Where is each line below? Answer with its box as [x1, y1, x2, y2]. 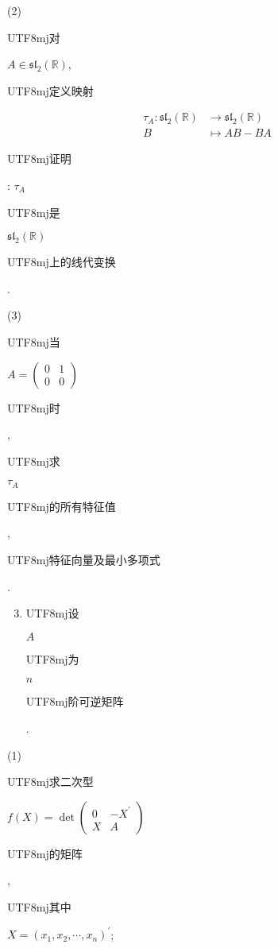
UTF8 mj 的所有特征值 [7, 497, 116, 514]
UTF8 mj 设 [25, 605, 79, 621]
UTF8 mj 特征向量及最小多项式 [7, 551, 160, 568]
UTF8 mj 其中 [7, 898, 71, 915]
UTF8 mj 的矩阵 [7, 845, 83, 861]
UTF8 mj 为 [25, 650, 79, 667]
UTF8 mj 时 [7, 399, 60, 416]
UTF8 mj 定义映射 [7, 82, 94, 99]
